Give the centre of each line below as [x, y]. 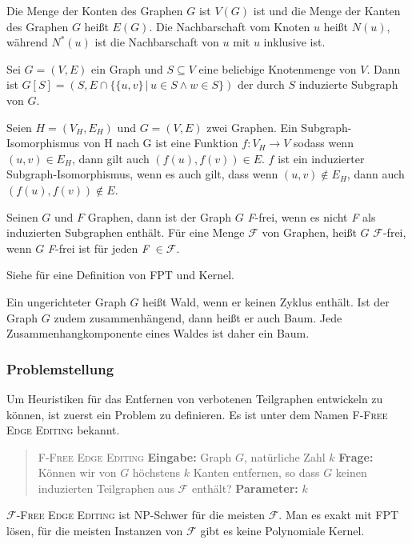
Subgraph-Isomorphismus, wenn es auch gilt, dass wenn [142, 174]
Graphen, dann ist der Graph [160, 216]
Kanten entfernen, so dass [256, 472]
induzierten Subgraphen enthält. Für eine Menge [126, 232]
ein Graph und [127, 68]
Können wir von [77, 472]
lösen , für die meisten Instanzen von [95, 531]
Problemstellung [60, 368]
